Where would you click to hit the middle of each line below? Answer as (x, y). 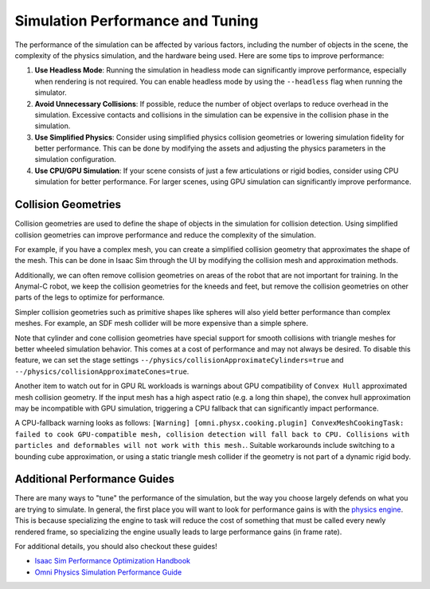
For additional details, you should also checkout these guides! (116, 547)
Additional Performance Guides (95, 479)
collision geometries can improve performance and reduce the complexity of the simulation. (165, 234)
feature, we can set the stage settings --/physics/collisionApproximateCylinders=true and (179, 360)
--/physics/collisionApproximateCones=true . (102, 371)
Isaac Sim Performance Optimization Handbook (113, 561)
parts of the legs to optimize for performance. (90, 297)
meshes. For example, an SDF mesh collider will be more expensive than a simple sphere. (162, 324)
